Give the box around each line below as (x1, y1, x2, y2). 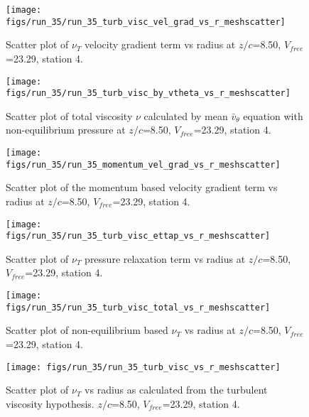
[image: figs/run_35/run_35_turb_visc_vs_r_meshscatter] (6, 362, 281, 372)
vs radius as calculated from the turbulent (85, 382, 268, 397)
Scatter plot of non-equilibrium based (6, 323, 168, 337)
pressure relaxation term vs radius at (85, 251, 246, 266)
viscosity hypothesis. (6, 396, 94, 411)
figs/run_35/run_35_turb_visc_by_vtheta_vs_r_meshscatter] (6, 88, 291, 99)
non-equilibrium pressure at (6, 122, 126, 137)
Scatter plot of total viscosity (6, 108, 133, 123)
